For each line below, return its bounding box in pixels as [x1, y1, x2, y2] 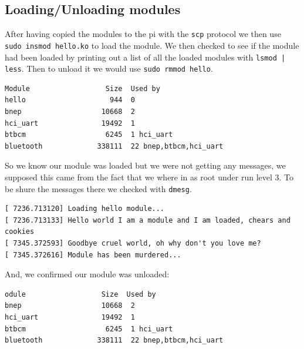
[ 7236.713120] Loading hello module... [5, 204, 165, 213]
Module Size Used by [5, 84, 160, 93]
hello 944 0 [5, 96, 135, 105]
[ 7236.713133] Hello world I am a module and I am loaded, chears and [5, 216, 291, 224]
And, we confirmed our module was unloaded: [5, 268, 170, 280]
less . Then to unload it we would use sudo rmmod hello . [5, 62, 213, 75]
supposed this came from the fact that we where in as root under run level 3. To [5, 170, 294, 183]
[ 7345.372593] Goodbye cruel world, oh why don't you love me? [5, 239, 261, 248]
